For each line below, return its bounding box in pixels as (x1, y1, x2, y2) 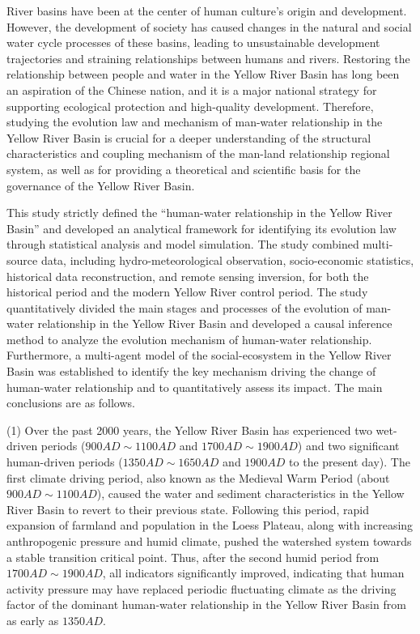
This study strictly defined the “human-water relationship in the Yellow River (6, 204, 392, 221)
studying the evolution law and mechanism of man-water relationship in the (6, 113, 383, 130)
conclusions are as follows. (6, 394, 135, 411)
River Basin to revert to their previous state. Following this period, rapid (6, 500, 370, 517)
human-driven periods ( (6, 453, 123, 470)
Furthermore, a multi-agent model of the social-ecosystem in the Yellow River (6, 347, 392, 364)
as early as (6, 611, 59, 628)
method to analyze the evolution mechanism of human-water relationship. (6, 330, 372, 347)
